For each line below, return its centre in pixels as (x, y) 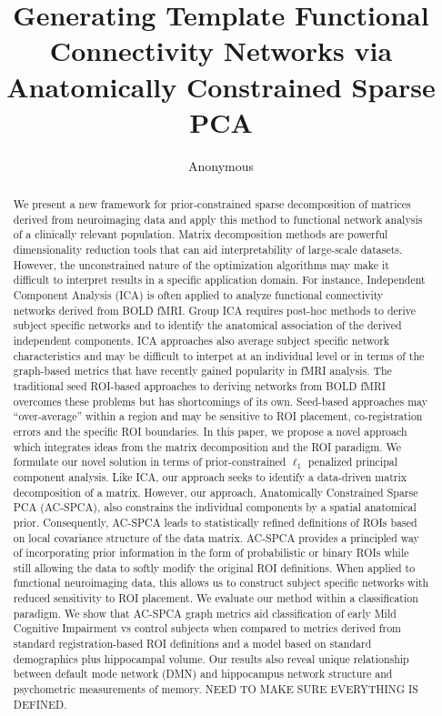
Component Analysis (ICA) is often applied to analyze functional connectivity (198, 295)
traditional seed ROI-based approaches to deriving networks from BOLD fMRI (199, 385)
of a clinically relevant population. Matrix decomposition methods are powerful (201, 234)
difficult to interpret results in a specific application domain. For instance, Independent (219, 280)
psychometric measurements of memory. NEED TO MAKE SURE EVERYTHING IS (216, 689)
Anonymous (221, 165)
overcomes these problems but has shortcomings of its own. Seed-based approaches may (220, 401)
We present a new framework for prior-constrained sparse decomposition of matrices (212, 204)
